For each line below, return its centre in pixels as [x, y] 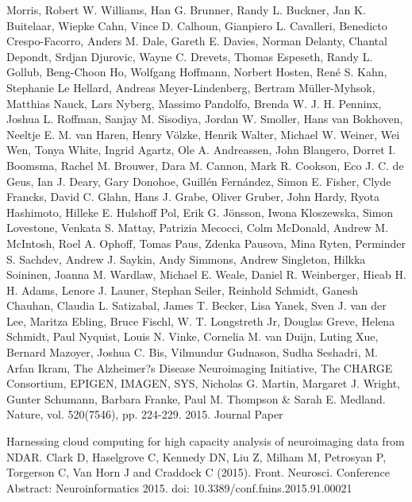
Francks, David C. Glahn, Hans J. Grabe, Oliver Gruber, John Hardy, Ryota [193, 197]
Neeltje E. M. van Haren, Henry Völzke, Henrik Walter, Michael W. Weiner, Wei [203, 134]
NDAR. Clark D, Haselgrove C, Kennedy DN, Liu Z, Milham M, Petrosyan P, [196, 456]
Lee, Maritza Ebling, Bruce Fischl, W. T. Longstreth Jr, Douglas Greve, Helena [201, 321]
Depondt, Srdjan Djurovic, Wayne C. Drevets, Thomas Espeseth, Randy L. [190, 56]
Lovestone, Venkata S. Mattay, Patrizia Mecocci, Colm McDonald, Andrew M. [198, 228]
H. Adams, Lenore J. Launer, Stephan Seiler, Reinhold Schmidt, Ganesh [182, 290]
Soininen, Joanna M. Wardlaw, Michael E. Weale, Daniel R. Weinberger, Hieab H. [206, 274]
